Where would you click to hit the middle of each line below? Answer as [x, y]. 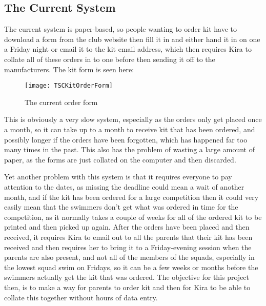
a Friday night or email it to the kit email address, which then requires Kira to [128, 49]
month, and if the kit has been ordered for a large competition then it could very [131, 197]
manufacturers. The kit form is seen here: [69, 69]
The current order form [61, 102]
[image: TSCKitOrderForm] [69, 86]
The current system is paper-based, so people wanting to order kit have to [120, 29]
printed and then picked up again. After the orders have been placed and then [127, 227]
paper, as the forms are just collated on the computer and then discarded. [120, 159]
